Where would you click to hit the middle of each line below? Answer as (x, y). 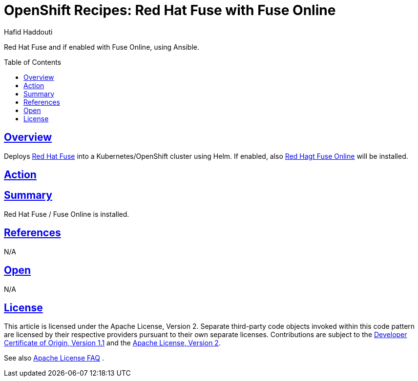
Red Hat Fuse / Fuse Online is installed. (67, 214)
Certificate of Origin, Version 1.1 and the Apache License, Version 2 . (112, 343)
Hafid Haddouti (28, 32)
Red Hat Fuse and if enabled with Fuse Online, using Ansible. (102, 47)
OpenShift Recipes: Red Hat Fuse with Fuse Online (170, 10)
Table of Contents (33, 62)
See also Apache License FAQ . (54, 358)
